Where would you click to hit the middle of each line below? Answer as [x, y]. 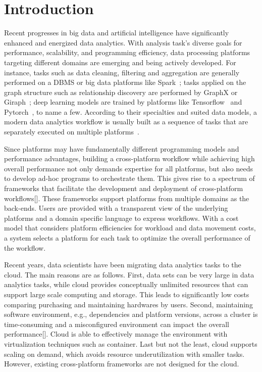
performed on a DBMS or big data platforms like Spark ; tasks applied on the [125, 82]
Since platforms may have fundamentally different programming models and [122, 148]
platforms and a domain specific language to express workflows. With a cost [121, 218]
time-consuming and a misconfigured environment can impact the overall [117, 324]
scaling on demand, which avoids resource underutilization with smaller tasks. [124, 354]
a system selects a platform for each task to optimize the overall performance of [127, 238]
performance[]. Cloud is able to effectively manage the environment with [116, 334]
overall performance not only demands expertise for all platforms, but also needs [128, 168]
